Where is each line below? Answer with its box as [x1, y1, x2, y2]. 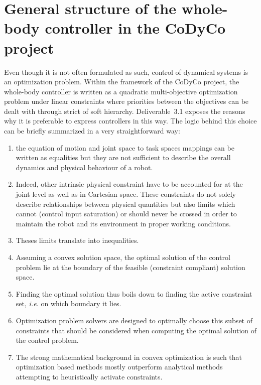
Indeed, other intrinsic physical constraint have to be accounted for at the [16, 179, 243, 189]
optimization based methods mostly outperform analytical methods [16, 361, 223, 372]
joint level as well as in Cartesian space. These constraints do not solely [16, 189, 236, 199]
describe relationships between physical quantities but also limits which [16, 198, 235, 209]
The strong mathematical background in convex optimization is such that [16, 351, 242, 362]
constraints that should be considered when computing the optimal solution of [16, 325, 257, 335]
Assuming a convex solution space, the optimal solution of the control [16, 252, 230, 262]
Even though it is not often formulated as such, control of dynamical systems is [4, 66, 248, 77]
